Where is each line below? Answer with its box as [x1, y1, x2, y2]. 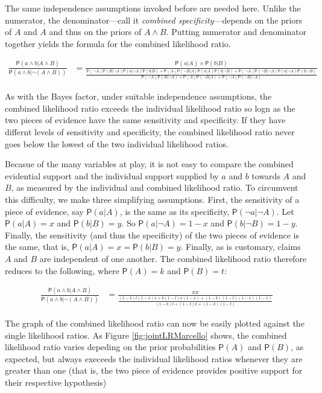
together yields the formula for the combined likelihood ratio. [5, 37, 231, 50]
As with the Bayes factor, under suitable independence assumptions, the [5, 90, 272, 103]
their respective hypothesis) [5, 375, 107, 388]
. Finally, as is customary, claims [180, 240, 301, 253]
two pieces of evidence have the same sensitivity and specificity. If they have [5, 113, 286, 126]
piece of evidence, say [5, 205, 84, 217]
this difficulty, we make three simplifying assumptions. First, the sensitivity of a [5, 193, 300, 205]
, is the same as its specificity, [119, 205, 230, 217]
